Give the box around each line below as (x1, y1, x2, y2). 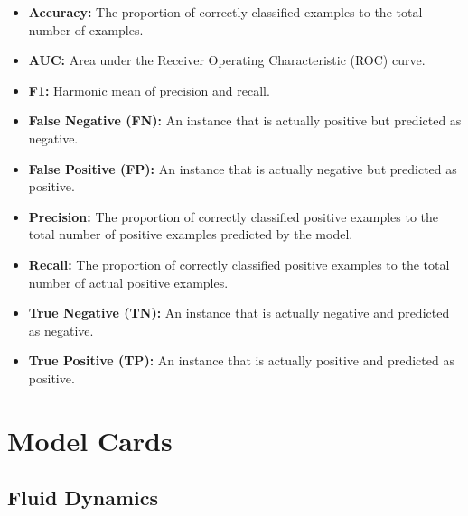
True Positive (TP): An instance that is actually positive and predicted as (28, 351, 454, 370)
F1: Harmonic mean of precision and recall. (28, 80, 270, 99)
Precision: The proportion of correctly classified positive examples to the (28, 207, 439, 226)
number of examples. (28, 20, 144, 39)
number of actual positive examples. (28, 272, 229, 291)
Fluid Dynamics (7, 484, 158, 511)
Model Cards (7, 421, 173, 458)
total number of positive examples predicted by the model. (28, 225, 353, 244)
